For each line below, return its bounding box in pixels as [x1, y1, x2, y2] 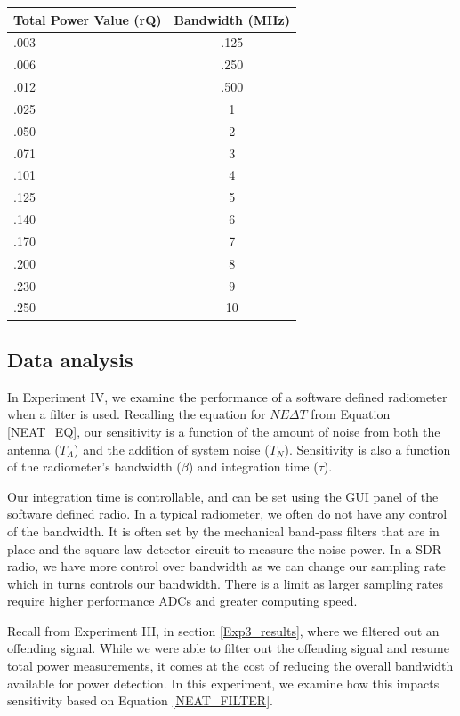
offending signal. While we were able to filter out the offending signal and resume [7, 639, 449, 657]
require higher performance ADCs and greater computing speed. [7, 591, 358, 610]
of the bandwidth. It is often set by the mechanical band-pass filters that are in [7, 521, 440, 540]
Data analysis [7, 345, 133, 373]
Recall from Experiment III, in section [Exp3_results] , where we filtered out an [7, 621, 440, 640]
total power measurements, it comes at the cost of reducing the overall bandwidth [7, 656, 454, 675]
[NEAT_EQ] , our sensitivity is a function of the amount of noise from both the [7, 422, 440, 440]
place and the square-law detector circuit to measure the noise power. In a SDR [7, 539, 442, 558]
